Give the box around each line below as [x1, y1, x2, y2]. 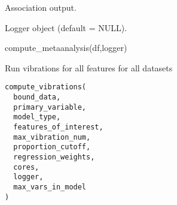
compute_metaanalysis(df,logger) [5, 41, 127, 54]
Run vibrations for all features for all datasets [5, 61, 173, 74]
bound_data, [13, 93, 61, 102]
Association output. [5, 1, 77, 13]
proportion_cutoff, [13, 143, 91, 152]
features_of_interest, [13, 123, 103, 131]
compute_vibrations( [5, 83, 87, 92]
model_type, [13, 113, 61, 122]
